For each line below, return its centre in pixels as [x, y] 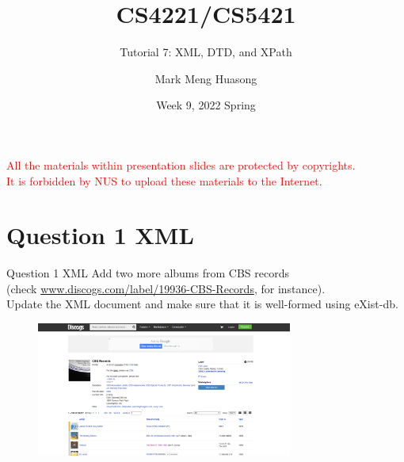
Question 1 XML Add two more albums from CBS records [148, 273]
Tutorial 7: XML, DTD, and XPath [206, 52]
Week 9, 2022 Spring [206, 105]
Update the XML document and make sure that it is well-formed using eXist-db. [202, 304]
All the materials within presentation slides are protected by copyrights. [181, 164]
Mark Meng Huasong [206, 78]
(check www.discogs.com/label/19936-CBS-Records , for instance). [166, 288]
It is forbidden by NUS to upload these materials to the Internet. [164, 180]
